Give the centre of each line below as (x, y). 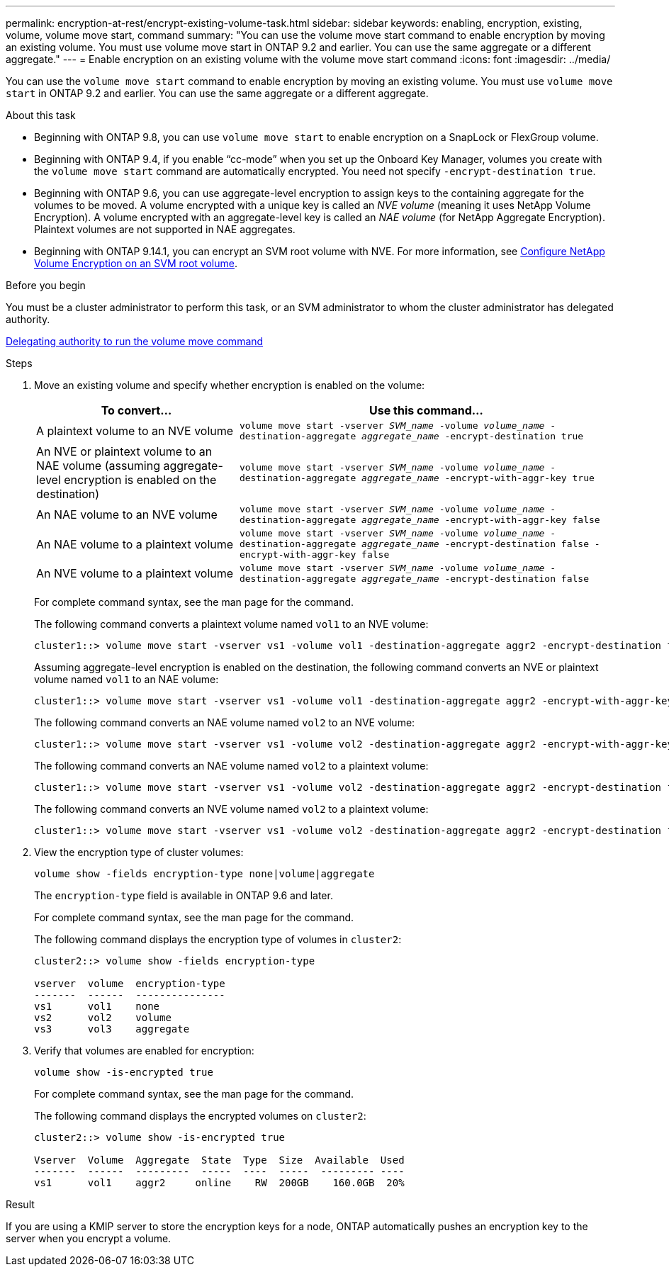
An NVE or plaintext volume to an (124, 451)
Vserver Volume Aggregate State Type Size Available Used (219, 1160)
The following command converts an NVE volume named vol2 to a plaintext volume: (231, 809)
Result (20, 1204)
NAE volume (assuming (98, 466)
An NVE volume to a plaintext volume (135, 573)
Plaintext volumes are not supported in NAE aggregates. (165, 229)
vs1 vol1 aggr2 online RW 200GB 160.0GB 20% (219, 1183)
